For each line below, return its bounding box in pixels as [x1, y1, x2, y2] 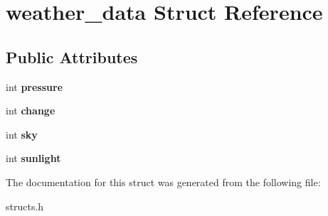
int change [6, 103, 55, 118]
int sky [6, 126, 38, 141]
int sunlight [6, 151, 61, 166]
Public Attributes [6, 45, 138, 67]
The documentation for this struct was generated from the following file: [6, 174, 321, 189]
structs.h [6, 198, 44, 213]
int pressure [6, 79, 63, 94]
